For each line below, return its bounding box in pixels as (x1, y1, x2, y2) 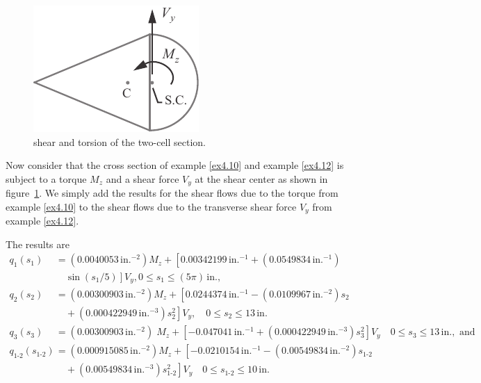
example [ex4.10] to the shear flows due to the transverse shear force (6, 199, 297, 213)
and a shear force (106, 171, 179, 186)
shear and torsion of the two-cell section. (33, 134, 206, 149)
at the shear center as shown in (195, 171, 328, 186)
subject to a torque (6, 171, 87, 186)
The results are (6, 236, 70, 251)
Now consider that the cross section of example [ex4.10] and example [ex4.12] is (6, 158, 344, 172)
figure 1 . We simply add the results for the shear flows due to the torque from (6, 186, 339, 200)
